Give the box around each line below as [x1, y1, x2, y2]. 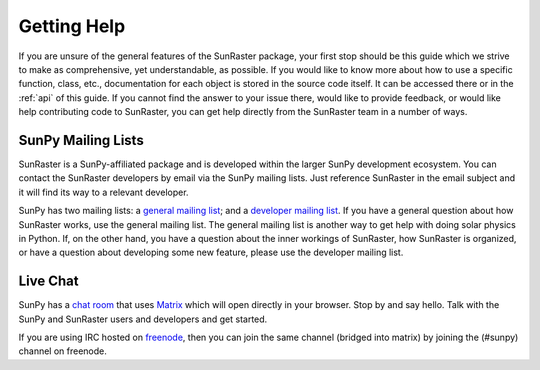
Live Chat [18, 273, 79, 290]
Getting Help [18, 15, 126, 37]
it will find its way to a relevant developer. [18, 186, 189, 198]
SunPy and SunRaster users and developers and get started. [18, 313, 268, 325]
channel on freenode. [18, 345, 107, 357]
